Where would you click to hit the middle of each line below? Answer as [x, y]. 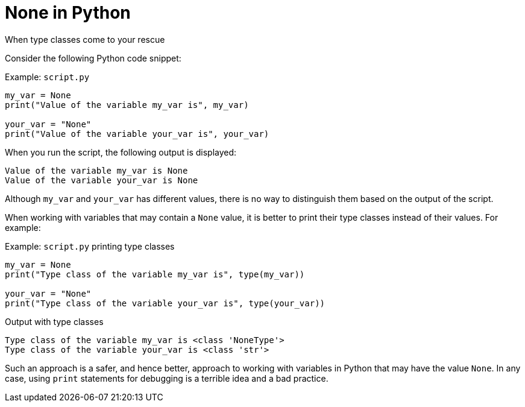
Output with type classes [54, 321]
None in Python [68, 13]
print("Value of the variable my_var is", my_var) [127, 105]
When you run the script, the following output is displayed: [121, 152]
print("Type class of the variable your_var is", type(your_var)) [165, 303]
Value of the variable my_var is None [96, 170]
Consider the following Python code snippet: [93, 58]
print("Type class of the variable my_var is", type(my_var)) [155, 274]
